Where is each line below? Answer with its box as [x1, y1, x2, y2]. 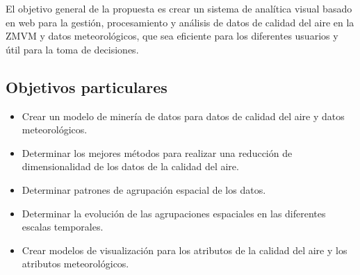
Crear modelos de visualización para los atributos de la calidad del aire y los [22, 242, 347, 257]
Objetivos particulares [6, 76, 167, 97]
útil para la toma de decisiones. [6, 42, 139, 56]
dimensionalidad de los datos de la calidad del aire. [22, 159, 239, 174]
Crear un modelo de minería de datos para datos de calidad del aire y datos [22, 108, 345, 123]
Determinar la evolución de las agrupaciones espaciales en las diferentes [22, 206, 326, 220]
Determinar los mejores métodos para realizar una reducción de [22, 145, 293, 160]
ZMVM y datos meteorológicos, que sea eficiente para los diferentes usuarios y [6, 28, 338, 43]
